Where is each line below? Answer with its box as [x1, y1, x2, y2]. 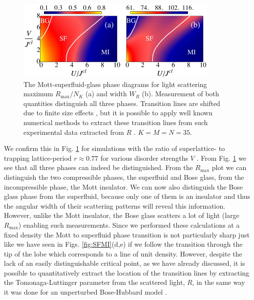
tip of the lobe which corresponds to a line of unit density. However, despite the [4, 248, 242, 258]
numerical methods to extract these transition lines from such [23, 117, 208, 127]
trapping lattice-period [4, 152, 72, 163]
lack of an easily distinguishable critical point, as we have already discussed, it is [4, 258, 245, 268]
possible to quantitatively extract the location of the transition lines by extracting [4, 267, 250, 278]
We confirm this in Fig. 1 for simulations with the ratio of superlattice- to [4, 143, 225, 153]
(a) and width [85, 88, 127, 99]
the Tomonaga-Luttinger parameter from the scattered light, [4, 277, 185, 287]
